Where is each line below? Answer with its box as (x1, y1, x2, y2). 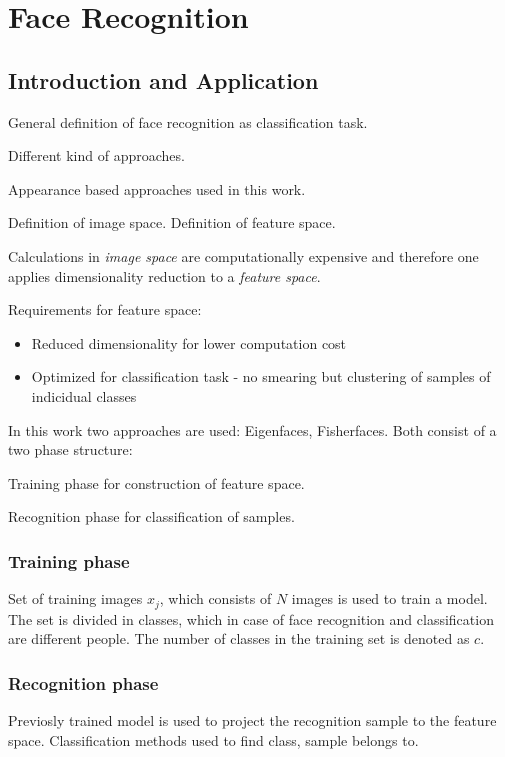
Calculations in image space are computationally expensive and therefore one (8, 245, 479, 266)
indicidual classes (31, 385, 137, 406)
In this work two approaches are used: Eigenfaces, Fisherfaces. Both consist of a (8, 419, 497, 440)
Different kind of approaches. (8, 145, 185, 166)
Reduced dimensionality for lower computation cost (31, 332, 347, 353)
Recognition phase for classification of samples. (8, 506, 295, 527)
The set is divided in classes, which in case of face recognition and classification (8, 608, 494, 629)
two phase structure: (8, 439, 133, 460)
